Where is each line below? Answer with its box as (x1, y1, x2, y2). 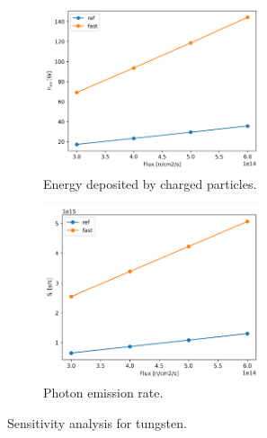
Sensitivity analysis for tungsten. (7, 413, 187, 432)
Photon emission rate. (43, 383, 164, 402)
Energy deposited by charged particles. (43, 174, 257, 192)
